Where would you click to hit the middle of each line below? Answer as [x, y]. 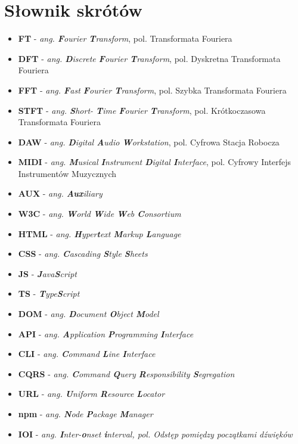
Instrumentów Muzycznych [67, 173]
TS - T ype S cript [49, 294]
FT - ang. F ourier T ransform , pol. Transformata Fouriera [125, 38]
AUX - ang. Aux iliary [60, 193]
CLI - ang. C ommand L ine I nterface [87, 354]
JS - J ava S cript [47, 273]
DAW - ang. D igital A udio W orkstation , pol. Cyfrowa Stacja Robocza [149, 142]
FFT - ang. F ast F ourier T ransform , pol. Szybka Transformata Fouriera [152, 90]
